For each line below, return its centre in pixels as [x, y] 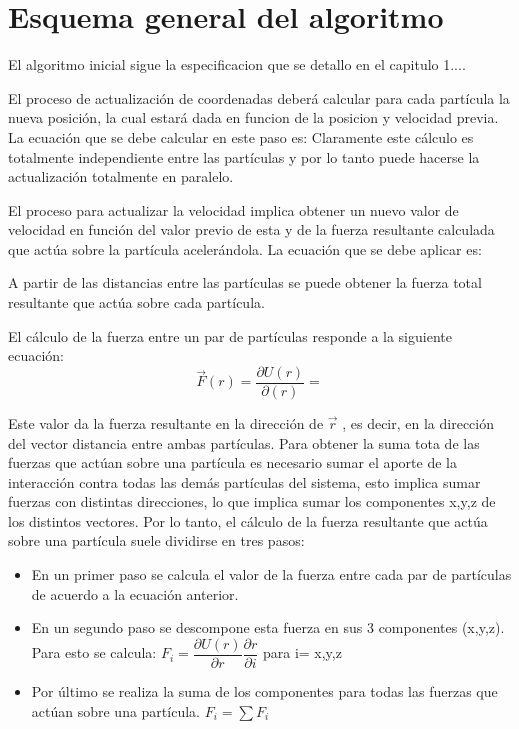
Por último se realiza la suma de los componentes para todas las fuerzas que [264, 690]
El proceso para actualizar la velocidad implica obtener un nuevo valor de [233, 209]
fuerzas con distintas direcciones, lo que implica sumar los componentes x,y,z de [252, 501]
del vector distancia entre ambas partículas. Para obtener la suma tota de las [244, 442]
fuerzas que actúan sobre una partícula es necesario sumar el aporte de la [232, 462]
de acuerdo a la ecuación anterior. [135, 593]
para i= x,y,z [302, 652]
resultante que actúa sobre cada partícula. [136, 302]
